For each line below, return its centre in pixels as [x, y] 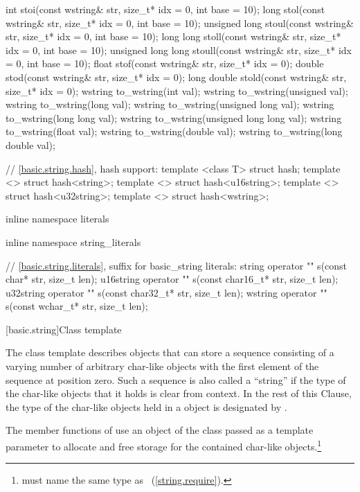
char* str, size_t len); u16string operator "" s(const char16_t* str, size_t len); [172, 279]
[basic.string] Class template [64, 329]
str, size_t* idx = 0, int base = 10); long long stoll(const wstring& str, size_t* [173, 36]
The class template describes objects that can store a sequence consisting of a [170, 352]
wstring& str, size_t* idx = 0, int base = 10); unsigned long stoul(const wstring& [180, 23]
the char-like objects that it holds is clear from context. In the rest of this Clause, [179, 393]
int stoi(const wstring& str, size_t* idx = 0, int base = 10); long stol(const [165, 9]
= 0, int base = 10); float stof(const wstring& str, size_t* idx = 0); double [165, 63]
